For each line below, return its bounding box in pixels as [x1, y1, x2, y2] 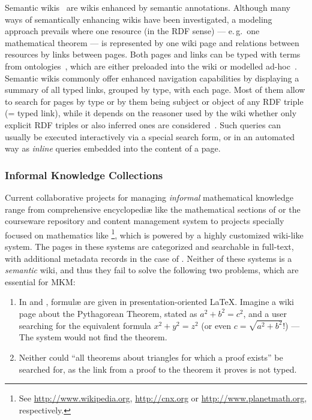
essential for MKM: [5, 275, 76, 288]
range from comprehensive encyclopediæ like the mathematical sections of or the [5, 203, 301, 215]
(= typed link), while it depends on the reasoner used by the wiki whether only [5, 107, 297, 119]
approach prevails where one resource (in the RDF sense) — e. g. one [5, 25, 260, 37]
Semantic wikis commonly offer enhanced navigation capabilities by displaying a [5, 71, 299, 84]
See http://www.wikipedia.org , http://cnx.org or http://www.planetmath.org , [19, 392, 307, 404]
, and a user [243, 307, 287, 319]
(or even [201, 319, 232, 331]
